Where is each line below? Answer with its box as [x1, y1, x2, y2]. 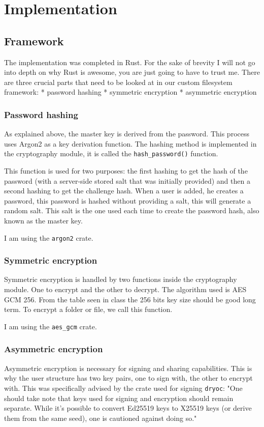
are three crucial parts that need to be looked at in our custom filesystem [4, 76, 233, 87]
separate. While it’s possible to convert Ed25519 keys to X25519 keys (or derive [4, 403, 252, 413]
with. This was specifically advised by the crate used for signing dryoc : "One [4, 382, 243, 393]
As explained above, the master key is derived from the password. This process [4, 128, 249, 139]
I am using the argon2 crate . [4, 232, 93, 243]
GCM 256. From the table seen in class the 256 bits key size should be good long [4, 294, 256, 304]
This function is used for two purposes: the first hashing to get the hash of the [4, 165, 248, 176]
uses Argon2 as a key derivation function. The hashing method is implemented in [4, 138, 257, 149]
